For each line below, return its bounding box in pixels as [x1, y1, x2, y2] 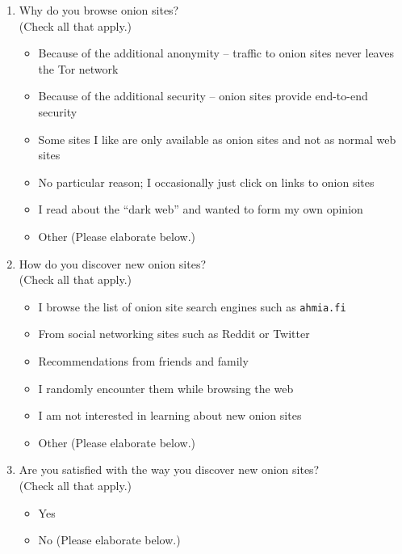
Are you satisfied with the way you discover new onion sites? [19, 461, 320, 478]
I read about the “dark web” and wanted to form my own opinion [38, 201, 363, 218]
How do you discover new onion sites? [19, 255, 207, 272]
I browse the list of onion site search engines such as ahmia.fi [38, 298, 346, 315]
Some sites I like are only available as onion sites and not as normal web [38, 130, 396, 147]
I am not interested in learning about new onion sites [38, 407, 302, 424]
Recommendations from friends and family [38, 352, 249, 369]
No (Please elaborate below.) [38, 531, 181, 548]
